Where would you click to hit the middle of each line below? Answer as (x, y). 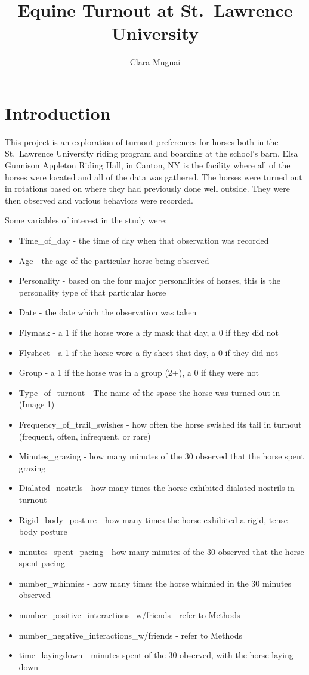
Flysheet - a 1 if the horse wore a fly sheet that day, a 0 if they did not (149, 352)
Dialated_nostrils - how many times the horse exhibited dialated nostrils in (157, 488)
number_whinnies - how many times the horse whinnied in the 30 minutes (155, 583)
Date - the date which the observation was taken (108, 312)
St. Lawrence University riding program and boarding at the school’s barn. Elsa (152, 153)
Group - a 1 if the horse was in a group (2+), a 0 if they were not (139, 372)
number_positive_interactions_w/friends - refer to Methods (129, 615)
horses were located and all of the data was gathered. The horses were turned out (154, 177)
